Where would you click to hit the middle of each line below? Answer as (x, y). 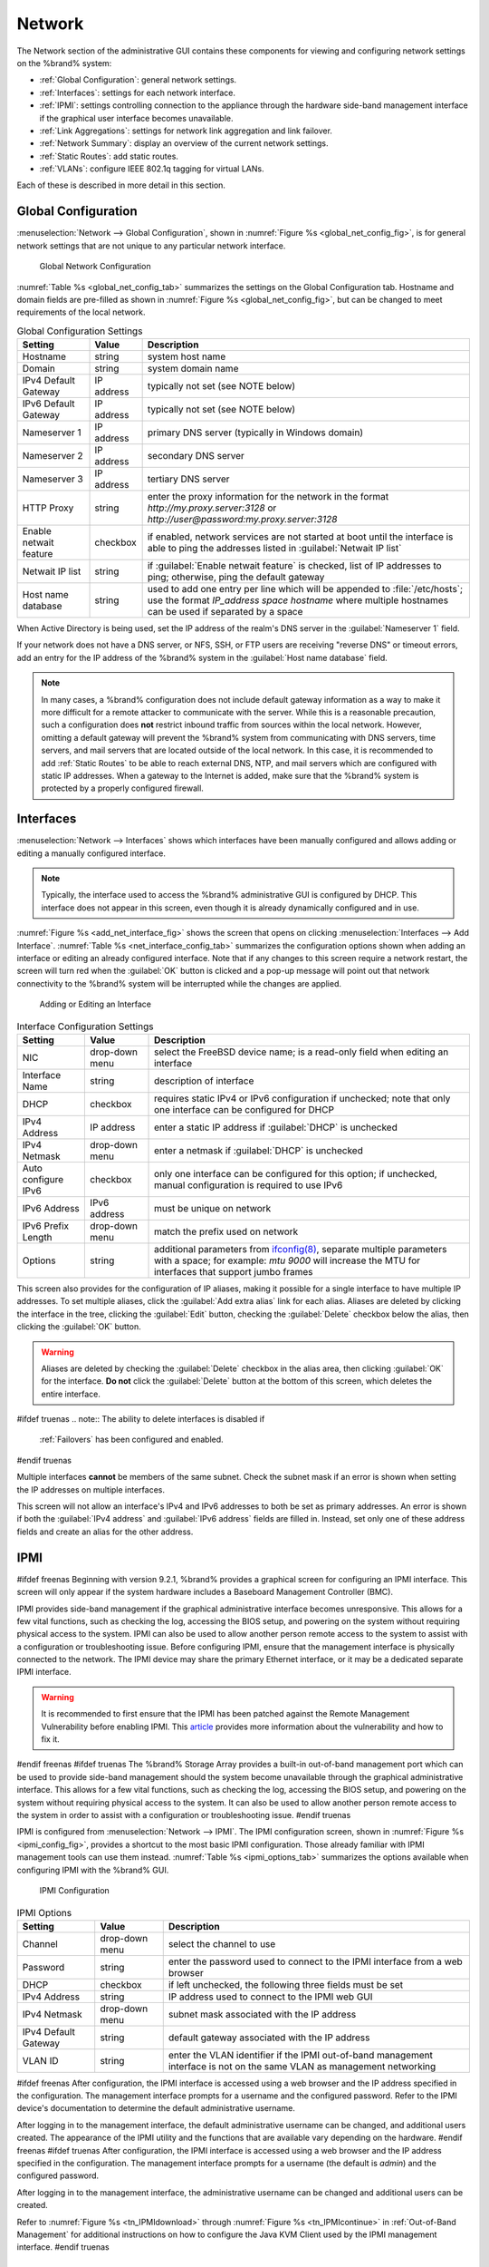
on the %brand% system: (64, 63)
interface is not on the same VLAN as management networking (302, 2066)
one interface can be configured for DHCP (244, 1109)
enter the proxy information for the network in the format (268, 497)
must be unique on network (213, 1208)
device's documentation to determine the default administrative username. (156, 2108)
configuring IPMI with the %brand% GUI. (93, 1870)
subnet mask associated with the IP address (262, 2014)
